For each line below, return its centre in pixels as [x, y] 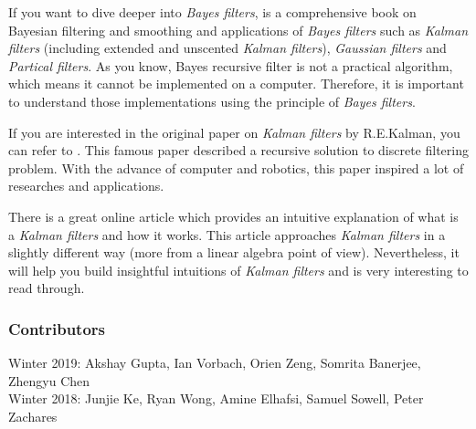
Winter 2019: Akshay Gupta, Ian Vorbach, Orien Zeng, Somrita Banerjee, [215, 363]
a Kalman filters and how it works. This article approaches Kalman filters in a [227, 234]
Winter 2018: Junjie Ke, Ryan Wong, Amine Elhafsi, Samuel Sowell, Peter [216, 398]
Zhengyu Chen [49, 380]
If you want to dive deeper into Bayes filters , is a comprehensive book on [212, 12]
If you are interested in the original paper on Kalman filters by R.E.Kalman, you [234, 132]
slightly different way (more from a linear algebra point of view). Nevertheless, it [234, 252]
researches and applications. [86, 186]
